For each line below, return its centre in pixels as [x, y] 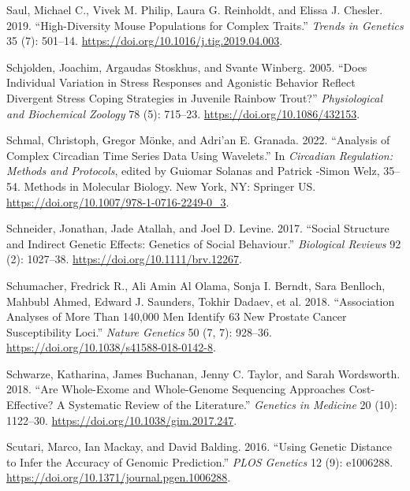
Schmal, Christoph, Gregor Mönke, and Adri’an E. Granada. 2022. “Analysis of [198, 140]
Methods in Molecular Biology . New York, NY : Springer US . [170, 186]
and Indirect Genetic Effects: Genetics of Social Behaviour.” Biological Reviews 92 [204, 243]
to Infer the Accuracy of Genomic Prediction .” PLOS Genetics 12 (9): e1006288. [200, 461]
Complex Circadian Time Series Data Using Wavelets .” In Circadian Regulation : [199, 155]
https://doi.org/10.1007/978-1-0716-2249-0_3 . [118, 201]
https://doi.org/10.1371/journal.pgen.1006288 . [119, 477]
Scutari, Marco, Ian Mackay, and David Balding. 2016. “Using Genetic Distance [199, 446]
